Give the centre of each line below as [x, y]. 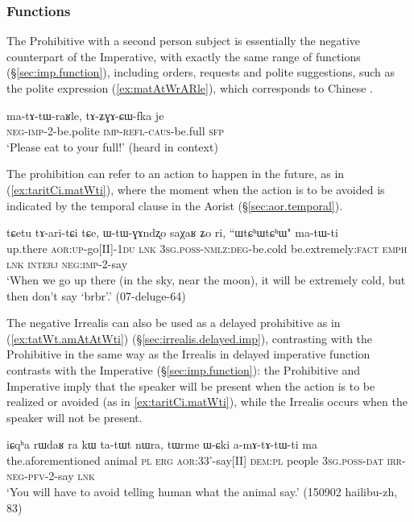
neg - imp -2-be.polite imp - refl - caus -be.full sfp [116, 131]
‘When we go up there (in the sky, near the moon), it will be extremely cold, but [206, 279]
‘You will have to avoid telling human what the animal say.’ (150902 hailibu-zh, [202, 492]
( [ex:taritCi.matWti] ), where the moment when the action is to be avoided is [196, 189]
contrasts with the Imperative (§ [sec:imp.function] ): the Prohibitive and [184, 369]
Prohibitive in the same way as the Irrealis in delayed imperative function [188, 354]
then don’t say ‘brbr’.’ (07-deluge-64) [96, 295]
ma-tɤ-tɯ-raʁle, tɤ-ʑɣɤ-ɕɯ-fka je [85, 115]
